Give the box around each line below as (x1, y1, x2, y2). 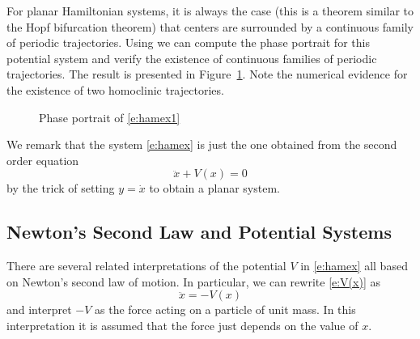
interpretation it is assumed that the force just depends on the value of (6, 316, 358, 333)
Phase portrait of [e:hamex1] (39, 108, 180, 125)
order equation (6, 151, 79, 168)
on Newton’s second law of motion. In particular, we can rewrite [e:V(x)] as (6, 273, 380, 290)
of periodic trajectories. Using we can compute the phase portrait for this (6, 34, 370, 51)
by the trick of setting (6, 180, 115, 197)
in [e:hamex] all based (300, 257, 408, 274)
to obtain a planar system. (149, 180, 280, 197)
